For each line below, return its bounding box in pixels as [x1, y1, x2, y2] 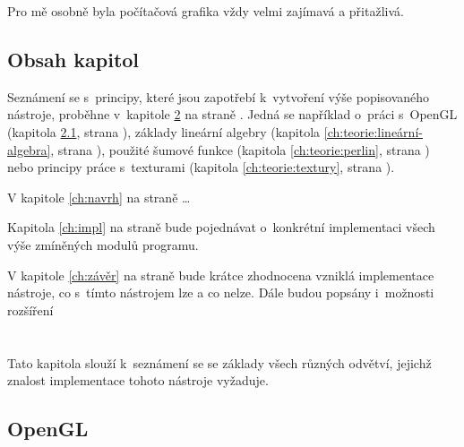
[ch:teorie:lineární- [323, 122, 423, 141]
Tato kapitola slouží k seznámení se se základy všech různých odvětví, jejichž [7, 353, 432, 372]
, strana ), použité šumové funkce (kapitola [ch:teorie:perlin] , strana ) [50, 140, 430, 159]
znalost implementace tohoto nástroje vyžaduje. [7, 371, 269, 390]
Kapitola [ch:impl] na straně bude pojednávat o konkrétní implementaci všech [7, 218, 435, 236]
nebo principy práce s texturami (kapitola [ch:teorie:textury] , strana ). [7, 158, 395, 176]
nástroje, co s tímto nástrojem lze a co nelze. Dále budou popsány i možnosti [7, 283, 434, 302]
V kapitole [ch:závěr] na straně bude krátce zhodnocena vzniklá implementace [7, 265, 434, 284]
